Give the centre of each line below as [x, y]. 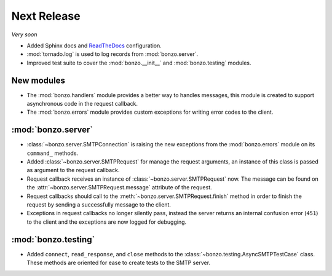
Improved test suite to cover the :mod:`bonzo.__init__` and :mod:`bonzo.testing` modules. [139, 63]
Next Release [46, 16]
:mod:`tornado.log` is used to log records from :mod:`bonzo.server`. [113, 54]
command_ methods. [53, 153]
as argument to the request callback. [73, 170]
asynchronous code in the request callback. [82, 104]
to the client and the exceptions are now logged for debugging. [107, 222]
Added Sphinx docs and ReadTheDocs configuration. [94, 45]
